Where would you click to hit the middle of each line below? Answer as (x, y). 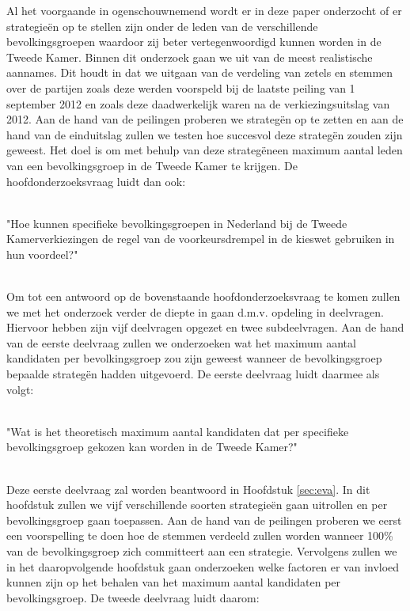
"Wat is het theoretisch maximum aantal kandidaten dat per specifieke (178, 431)
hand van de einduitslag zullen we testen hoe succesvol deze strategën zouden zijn (205, 134)
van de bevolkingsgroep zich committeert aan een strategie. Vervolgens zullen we (202, 551)
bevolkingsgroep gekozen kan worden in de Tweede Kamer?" (152, 447)
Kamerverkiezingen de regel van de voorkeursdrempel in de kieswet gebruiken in (201, 239)
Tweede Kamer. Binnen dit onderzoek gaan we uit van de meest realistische (190, 57)
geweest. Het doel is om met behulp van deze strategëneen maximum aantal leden (205, 150)
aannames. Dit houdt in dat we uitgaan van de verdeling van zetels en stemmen (200, 72)
